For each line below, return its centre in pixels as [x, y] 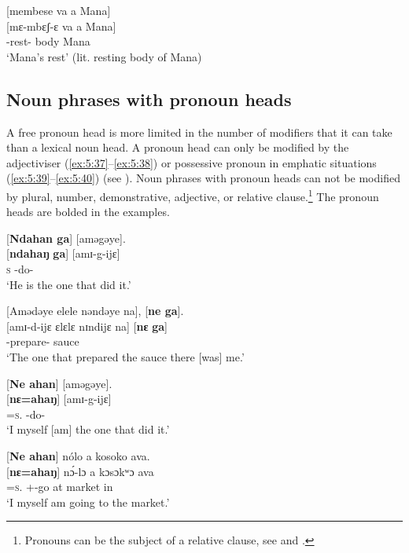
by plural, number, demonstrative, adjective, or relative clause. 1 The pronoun [193, 195]
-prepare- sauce [43, 341]
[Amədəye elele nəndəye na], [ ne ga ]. [95, 311]
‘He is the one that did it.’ [69, 284]
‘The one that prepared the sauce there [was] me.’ [125, 356]
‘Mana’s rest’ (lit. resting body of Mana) [104, 56]
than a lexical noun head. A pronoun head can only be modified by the [178, 147]
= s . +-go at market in [60, 487]
